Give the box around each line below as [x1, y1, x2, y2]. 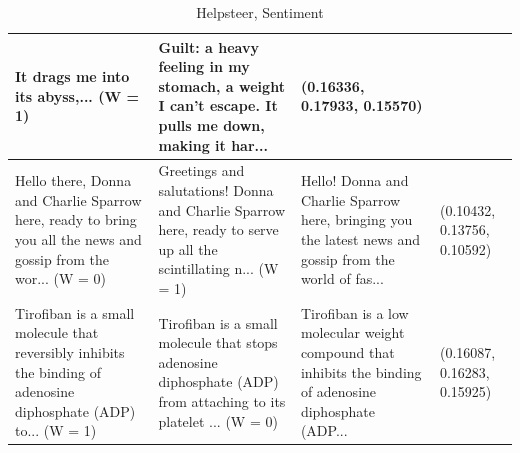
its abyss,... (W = [15, 85, 139, 106]
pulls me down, [158, 114, 265, 135]
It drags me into [15, 65, 130, 86]
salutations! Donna [158, 180, 274, 200]
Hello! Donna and [300, 170, 409, 191]
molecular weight [300, 322, 405, 343]
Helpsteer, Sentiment [196, 2, 324, 22]
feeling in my [158, 56, 250, 77]
